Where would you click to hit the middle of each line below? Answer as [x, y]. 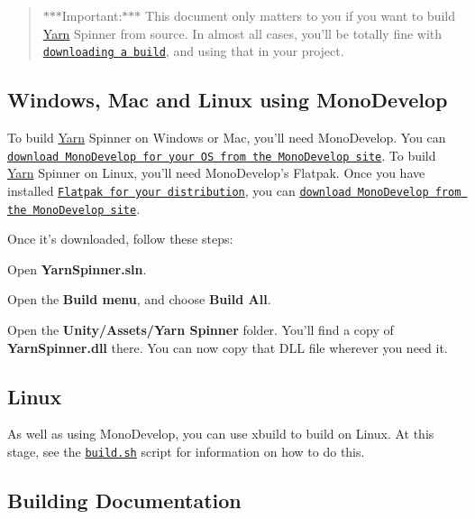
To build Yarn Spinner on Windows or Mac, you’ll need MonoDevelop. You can [227, 138]
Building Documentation [124, 500]
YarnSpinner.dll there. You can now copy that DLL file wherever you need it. [228, 347]
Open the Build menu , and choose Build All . [139, 299]
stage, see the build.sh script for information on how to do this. [186, 451]
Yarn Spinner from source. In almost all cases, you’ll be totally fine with [242, 33]
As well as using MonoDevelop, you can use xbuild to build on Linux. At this [221, 434]
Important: [92, 15]
